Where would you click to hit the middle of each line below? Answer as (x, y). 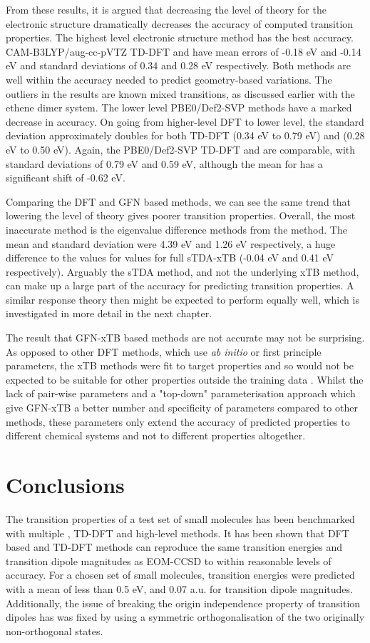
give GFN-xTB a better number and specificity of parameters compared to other (182, 408)
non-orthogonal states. (55, 630)
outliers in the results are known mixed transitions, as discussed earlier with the (180, 93)
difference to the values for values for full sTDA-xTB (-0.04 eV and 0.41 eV (170, 258)
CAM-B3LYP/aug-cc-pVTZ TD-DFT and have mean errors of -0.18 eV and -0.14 (184, 51)
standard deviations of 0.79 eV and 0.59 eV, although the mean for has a (164, 163)
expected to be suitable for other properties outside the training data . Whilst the (185, 379)
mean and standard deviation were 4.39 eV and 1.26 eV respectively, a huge (171, 243)
